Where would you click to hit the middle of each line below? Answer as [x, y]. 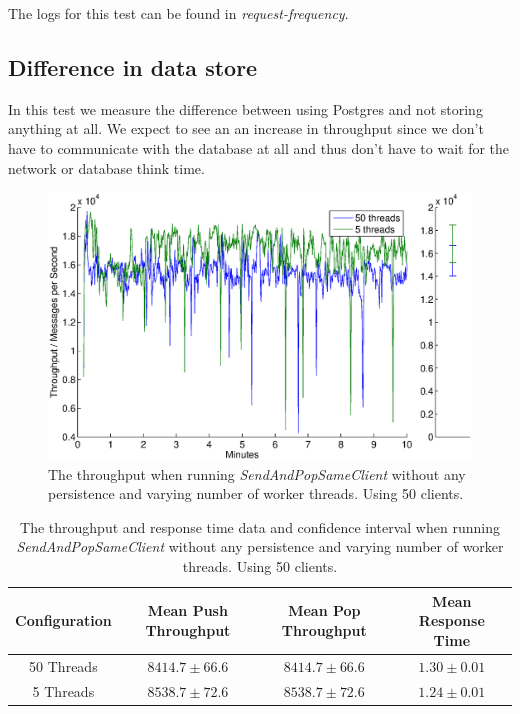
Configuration [63, 620]
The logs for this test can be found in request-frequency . [178, 13]
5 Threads [63, 690]
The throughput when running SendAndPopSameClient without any [257, 473]
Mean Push [187, 610]
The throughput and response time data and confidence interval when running [260, 526]
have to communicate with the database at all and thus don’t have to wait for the [259, 147]
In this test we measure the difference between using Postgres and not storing [245, 108]
